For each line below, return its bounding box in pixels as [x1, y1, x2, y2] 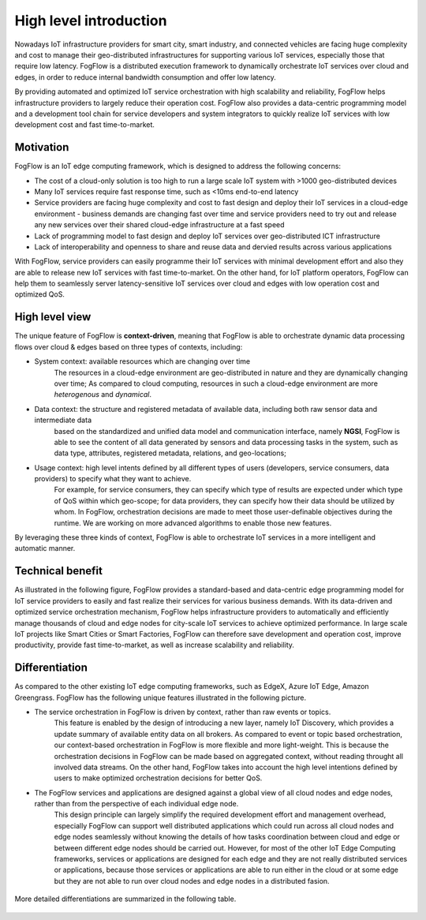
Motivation [14, 140, 69, 154]
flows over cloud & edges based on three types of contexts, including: [14, 342, 243, 351]
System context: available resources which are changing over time [34, 357, 251, 366]
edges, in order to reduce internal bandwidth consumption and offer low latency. [14, 72, 276, 82]
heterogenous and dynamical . [54, 390, 151, 399]
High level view [14, 310, 92, 323]
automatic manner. [14, 544, 76, 553]
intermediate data [34, 415, 92, 425]
